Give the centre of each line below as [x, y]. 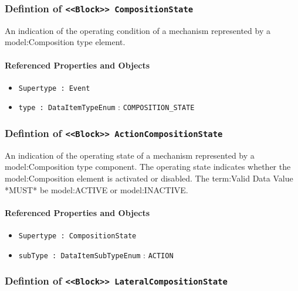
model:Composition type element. [65, 42]
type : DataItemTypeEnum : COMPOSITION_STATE [106, 107]
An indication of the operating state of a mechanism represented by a [130, 155]
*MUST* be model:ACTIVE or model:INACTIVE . [96, 189]
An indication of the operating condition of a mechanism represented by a [138, 30]
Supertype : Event [54, 88]
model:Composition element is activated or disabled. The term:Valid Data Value [149, 178]
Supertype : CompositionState [77, 236]
